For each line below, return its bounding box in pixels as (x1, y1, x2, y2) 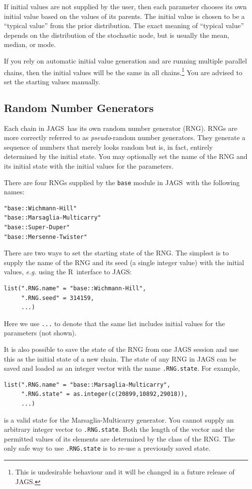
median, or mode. (4, 39, 56, 49)
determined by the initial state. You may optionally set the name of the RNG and (4, 151, 248, 161)
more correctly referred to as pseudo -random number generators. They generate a (4, 132, 246, 142)
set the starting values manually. (4, 76, 100, 86)
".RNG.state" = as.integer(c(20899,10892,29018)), (21, 391, 188, 398)
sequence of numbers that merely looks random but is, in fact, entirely (4, 142, 213, 152)
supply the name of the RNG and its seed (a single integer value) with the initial (4, 257, 244, 267)
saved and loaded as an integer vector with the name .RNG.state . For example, (4, 363, 240, 373)
